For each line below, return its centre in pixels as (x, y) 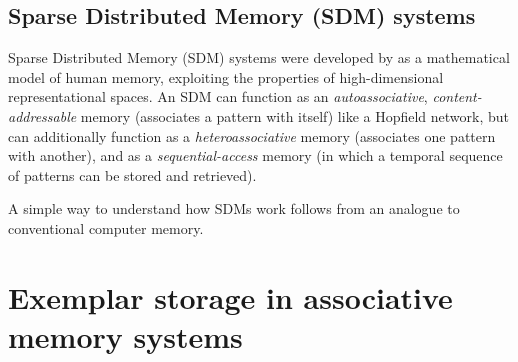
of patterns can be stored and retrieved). (132, 174)
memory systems (125, 335)
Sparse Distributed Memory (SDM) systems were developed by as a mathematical (259, 57)
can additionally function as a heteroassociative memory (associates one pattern (252, 135)
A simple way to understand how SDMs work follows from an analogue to (234, 208)
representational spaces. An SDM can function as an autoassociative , (218, 96)
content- (457, 96)
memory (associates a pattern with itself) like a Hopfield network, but (295, 115)
